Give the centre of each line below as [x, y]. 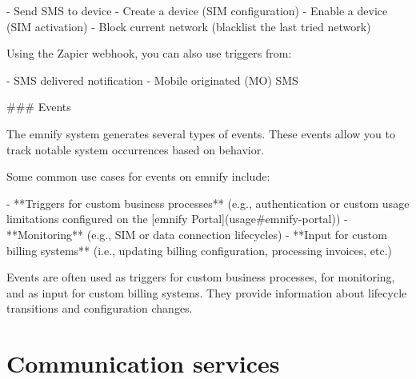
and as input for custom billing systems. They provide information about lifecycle [207, 292]
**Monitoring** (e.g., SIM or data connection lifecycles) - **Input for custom [197, 234]
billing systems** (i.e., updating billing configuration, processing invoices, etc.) [200, 250]
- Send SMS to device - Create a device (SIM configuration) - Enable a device [197, 10]
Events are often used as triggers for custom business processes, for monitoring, [201, 277]
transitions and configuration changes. [100, 308]
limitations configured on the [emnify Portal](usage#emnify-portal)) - [177, 219]
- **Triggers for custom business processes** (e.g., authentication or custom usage [208, 203]
